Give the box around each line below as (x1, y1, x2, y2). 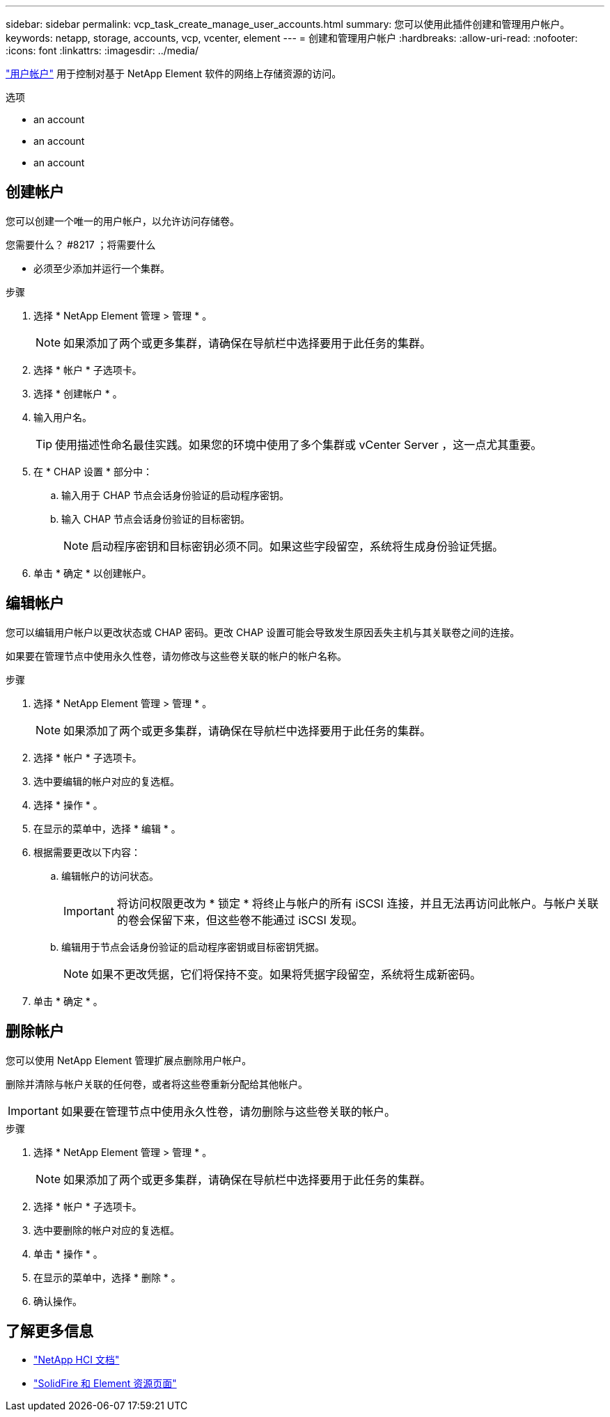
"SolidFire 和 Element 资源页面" (33, 1377, 177, 1390)
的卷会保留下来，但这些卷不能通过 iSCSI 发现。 (116, 912, 363, 927)
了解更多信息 (6, 1322, 93, 1340)
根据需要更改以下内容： (33, 846, 141, 858)
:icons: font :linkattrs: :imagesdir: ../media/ (6, 45, 199, 56)
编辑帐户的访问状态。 (61, 869, 159, 882)
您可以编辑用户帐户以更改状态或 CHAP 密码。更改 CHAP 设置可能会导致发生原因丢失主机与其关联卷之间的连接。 (6, 626, 520, 638)
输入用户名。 (33, 411, 92, 423)
